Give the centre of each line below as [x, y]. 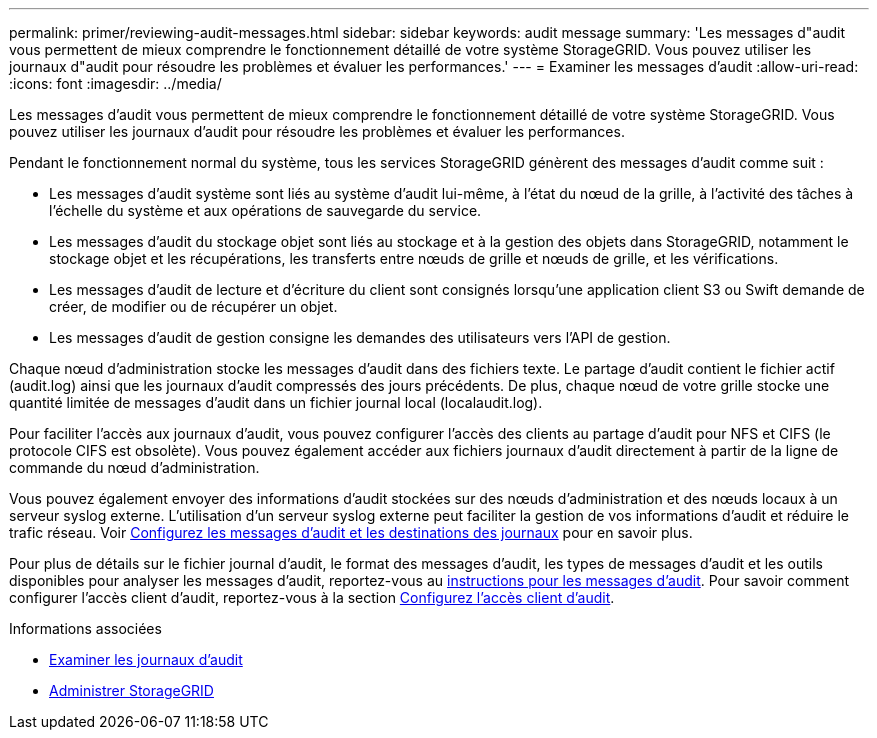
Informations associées [85, 628]
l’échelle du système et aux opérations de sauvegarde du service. [265, 210]
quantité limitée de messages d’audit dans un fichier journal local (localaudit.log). [276, 402]
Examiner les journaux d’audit [146, 659]
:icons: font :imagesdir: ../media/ [115, 83]
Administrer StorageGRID [131, 690]
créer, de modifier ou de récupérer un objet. [193, 306]
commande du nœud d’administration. [134, 467]
